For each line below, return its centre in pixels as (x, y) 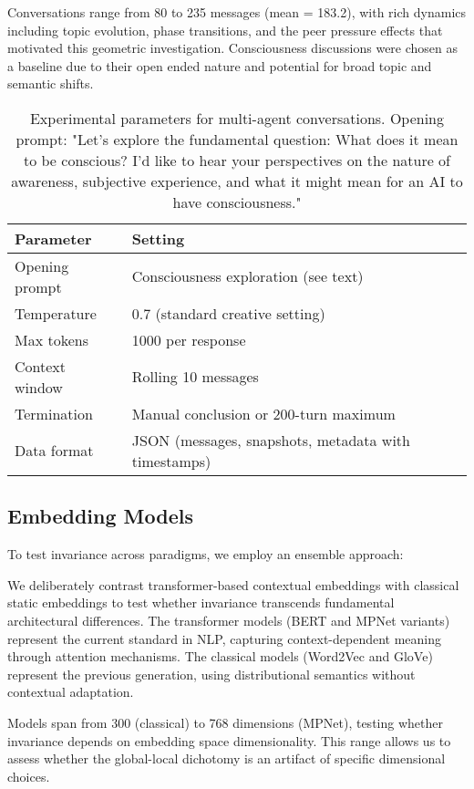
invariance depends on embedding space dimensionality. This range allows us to (229, 740)
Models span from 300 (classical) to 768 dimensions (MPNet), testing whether (225, 722)
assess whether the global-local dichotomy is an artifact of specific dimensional (227, 758)
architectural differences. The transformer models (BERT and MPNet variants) (229, 620)
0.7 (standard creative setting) (228, 313)
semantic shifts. (51, 83)
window (39, 387)
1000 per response (189, 339)
